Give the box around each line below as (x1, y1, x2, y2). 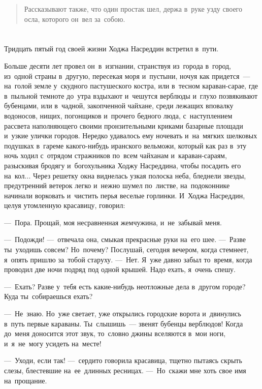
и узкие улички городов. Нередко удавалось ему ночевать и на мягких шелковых (4, 130, 257, 141)
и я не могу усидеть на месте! (4, 338, 102, 348)
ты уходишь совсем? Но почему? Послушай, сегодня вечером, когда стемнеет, (4, 244, 249, 255)
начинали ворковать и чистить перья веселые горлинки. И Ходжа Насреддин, (4, 190, 245, 200)
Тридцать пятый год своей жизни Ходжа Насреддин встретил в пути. (4, 43, 219, 54)
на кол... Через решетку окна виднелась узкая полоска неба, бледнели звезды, (4, 170, 246, 181)
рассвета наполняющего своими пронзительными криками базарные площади (4, 120, 243, 131)
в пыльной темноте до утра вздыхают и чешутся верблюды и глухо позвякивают (4, 90, 258, 101)
